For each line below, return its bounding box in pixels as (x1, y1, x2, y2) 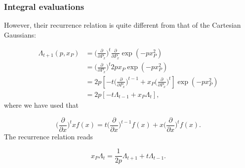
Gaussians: (4, 29, 36, 40)
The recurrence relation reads (4, 131, 93, 141)
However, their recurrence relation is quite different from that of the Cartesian (4, 20, 241, 30)
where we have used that (4, 99, 79, 110)
